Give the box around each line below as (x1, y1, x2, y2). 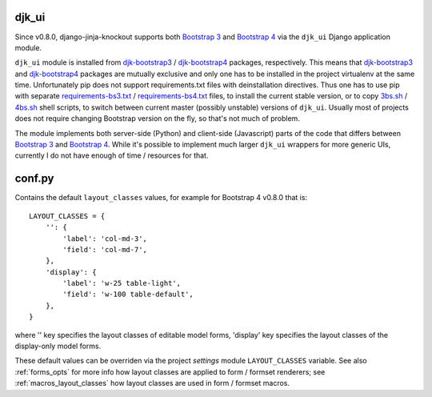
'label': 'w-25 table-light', (62, 279, 182, 288)
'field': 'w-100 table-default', (62, 290, 194, 299)
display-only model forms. (14, 341, 102, 351)
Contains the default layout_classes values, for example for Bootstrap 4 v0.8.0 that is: (14, 193, 308, 203)
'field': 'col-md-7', (62, 245, 148, 254)
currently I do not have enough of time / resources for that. (14, 150, 209, 160)
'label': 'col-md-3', (62, 234, 148, 243)
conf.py (14, 172, 54, 186)
